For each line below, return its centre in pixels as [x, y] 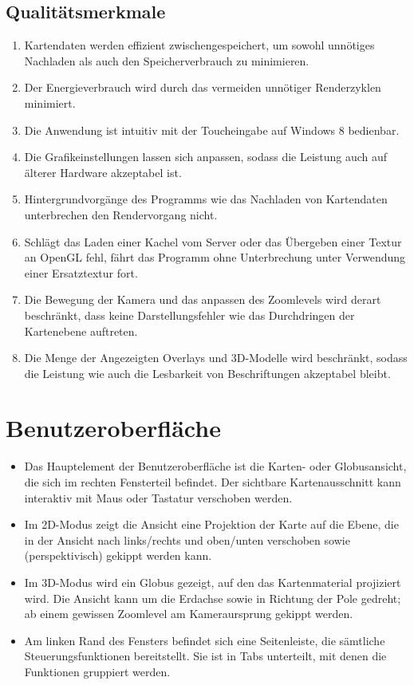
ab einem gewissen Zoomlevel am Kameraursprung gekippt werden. [189, 614]
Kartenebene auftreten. [81, 331]
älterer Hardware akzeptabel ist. [103, 172]
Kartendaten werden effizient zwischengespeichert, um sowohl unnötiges [199, 45]
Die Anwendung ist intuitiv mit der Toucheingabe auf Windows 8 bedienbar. [212, 130]
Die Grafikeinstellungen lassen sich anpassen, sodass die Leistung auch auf [206, 157]
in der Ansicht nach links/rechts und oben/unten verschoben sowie [187, 539]
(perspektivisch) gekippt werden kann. [118, 555]
